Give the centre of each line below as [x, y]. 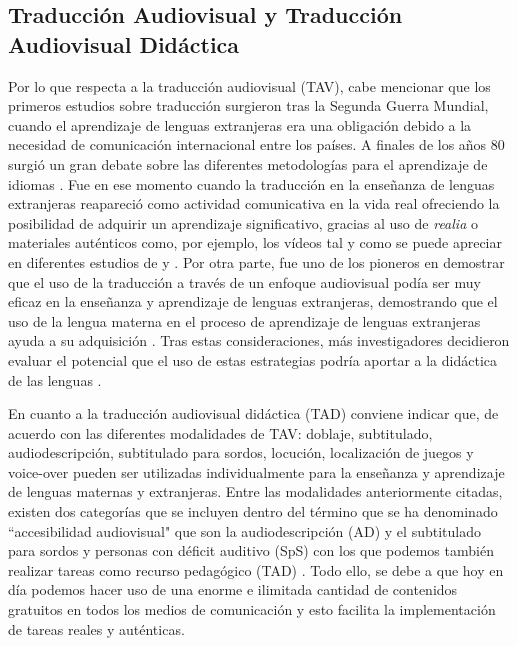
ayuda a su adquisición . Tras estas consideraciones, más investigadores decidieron [259, 340]
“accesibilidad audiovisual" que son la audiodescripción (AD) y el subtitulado [244, 530]
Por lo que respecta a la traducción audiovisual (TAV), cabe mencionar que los [249, 85]
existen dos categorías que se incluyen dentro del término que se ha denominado [253, 511]
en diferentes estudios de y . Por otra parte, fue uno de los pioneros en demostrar [256, 261]
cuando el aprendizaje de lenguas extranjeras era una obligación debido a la [240, 124]
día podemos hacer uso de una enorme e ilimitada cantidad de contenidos [233, 589]
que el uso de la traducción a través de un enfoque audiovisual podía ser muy [244, 281]
